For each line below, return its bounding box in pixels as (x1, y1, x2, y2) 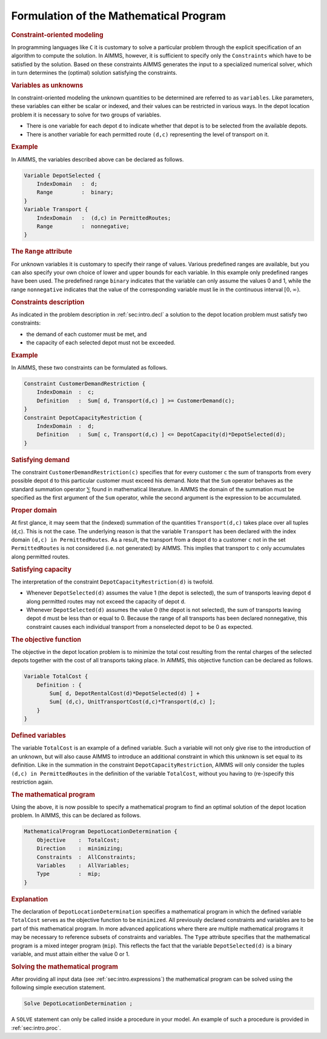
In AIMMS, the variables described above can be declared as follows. (11, 155, 184, 163)
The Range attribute (11, 247, 73, 256)
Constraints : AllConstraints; (36, 853, 136, 861)
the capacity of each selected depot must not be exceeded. (26, 339, 176, 346)
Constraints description (11, 298, 85, 306)
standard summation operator (11, 485, 86, 493)
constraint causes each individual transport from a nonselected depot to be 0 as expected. (26, 623, 253, 630)
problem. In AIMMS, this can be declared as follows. (11, 812, 142, 819)
